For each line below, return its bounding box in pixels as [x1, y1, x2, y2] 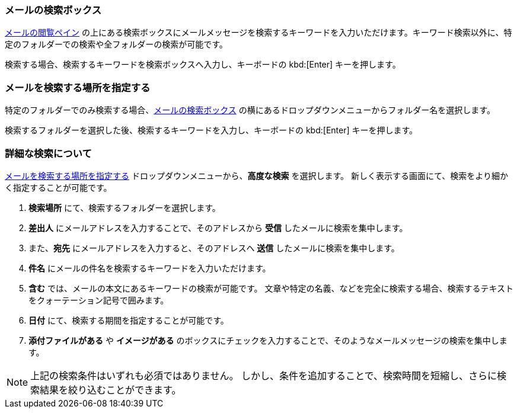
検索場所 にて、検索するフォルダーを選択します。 [28, 202, 221, 213]
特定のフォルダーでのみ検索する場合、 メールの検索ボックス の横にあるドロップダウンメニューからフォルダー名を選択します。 [5, 105, 495, 116]
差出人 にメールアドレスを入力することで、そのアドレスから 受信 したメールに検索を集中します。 [28, 222, 408, 233]
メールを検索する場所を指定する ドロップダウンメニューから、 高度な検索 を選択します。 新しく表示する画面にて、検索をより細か [5, 170, 509, 181]
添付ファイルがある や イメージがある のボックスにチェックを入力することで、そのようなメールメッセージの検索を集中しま [28, 335, 508, 345]
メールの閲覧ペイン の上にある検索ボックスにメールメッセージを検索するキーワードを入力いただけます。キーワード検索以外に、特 [5, 27, 512, 38]
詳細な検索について [5, 147, 92, 159]
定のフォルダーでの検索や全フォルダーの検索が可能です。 [5, 39, 228, 50]
